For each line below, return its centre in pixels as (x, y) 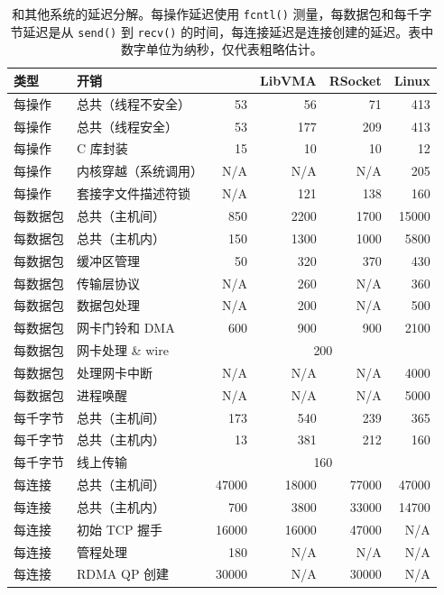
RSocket (355, 80)
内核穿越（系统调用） (140, 171)
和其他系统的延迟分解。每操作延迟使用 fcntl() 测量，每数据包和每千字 (222, 14)
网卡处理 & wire (123, 350)
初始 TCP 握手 (120, 529)
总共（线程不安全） (134, 103)
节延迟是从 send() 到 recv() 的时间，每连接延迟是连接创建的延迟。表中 (222, 31)
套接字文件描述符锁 (134, 193)
